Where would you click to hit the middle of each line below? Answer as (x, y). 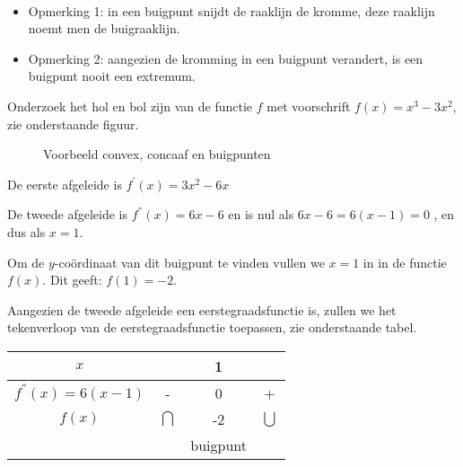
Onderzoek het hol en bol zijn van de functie (130, 106)
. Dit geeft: (72, 280)
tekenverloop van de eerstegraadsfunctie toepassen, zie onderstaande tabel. (212, 327)
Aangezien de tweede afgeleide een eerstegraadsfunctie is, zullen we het (202, 309)
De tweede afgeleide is (68, 214)
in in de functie (405, 262)
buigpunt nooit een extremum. (112, 76)
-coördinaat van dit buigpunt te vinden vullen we (189, 262)
